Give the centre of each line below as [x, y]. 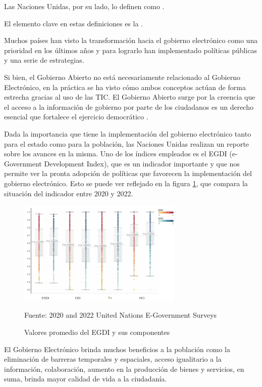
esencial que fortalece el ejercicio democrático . [76, 117]
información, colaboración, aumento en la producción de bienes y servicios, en [124, 369]
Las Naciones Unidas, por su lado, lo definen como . [84, 6]
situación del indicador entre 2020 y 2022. [69, 193]
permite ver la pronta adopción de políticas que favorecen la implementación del [128, 173]
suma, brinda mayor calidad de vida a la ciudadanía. [86, 379]
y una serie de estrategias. [44, 60]
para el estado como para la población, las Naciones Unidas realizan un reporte [127, 143]
